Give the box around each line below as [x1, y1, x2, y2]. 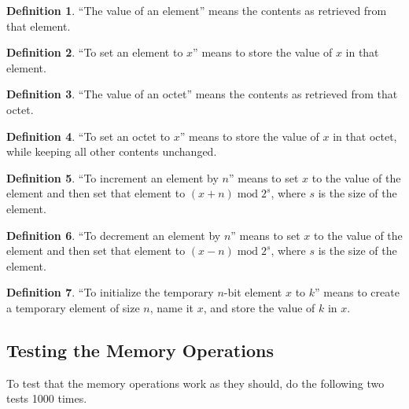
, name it [149, 299, 193, 315]
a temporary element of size [6, 299, 140, 315]
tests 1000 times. [6, 390, 87, 407]
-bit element [223, 284, 282, 300]
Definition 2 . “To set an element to [6, 44, 183, 61]
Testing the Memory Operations [6, 337, 274, 362]
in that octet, [333, 127, 397, 144]
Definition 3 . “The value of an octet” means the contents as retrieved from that [6, 86, 398, 102]
